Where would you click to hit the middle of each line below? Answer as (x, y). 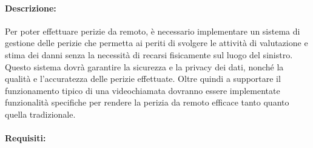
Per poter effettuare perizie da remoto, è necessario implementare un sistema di (153, 31)
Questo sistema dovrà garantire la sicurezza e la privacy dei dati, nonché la (144, 66)
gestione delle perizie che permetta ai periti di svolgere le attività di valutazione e (156, 43)
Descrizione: (31, 8)
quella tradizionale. (40, 114)
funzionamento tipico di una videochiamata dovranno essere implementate (143, 90)
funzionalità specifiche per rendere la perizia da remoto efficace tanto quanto (147, 102)
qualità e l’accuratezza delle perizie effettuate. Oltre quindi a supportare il (143, 79)
